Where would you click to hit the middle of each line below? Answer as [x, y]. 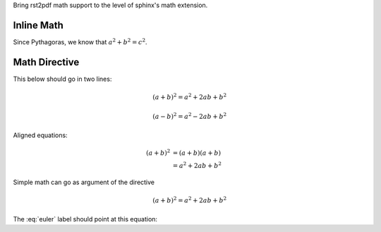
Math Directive [46, 62]
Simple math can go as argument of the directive [84, 182]
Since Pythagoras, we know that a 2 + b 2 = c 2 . [80, 41]
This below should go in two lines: [62, 79]
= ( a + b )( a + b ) [197, 153]
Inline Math [38, 25]
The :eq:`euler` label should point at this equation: [85, 219]
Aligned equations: [40, 135]
